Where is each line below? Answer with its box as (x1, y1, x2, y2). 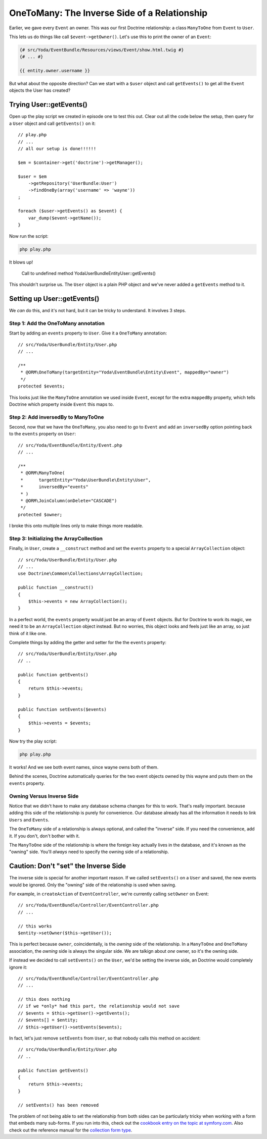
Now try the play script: (9, 738, 57, 744)
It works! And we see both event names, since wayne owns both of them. (9, 764, 159, 770)
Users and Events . (9, 816, 49, 822)
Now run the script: (9, 233, 49, 239)
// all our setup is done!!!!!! (18, 146, 96, 151)
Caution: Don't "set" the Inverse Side (9, 862, 126, 870)
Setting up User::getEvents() (9, 295, 100, 303)
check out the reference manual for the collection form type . (9, 1127, 133, 1133)
